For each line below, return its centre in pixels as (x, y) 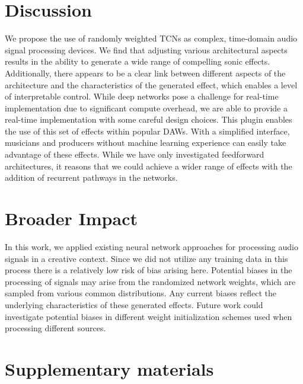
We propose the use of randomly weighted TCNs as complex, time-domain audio (151, 38)
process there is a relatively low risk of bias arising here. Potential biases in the (149, 270)
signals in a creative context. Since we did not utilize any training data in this (146, 258)
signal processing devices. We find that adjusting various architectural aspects (146, 49)
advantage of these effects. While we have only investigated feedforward (135, 154)
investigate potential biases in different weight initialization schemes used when (149, 316)
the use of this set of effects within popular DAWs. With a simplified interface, (147, 131)
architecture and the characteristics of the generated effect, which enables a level (151, 84)
